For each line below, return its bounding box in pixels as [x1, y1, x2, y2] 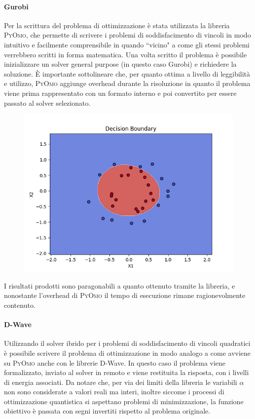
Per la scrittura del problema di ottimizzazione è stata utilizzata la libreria [4, 20, 230, 30]
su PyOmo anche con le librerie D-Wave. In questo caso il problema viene [4, 357, 226, 368]
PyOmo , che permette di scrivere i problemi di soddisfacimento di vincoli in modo [4, 30, 251, 40]
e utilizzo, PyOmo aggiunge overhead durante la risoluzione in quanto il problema [4, 78, 251, 88]
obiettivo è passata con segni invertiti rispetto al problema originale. [4, 406, 211, 416]
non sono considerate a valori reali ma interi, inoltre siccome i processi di [4, 386, 224, 397]
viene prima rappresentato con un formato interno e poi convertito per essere [4, 87, 237, 98]
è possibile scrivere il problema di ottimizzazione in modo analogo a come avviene [4, 347, 251, 358]
